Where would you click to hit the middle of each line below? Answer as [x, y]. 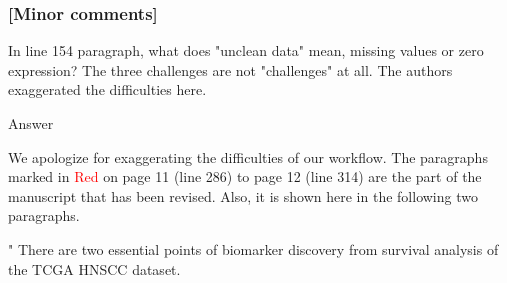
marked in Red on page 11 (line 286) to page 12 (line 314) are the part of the [245, 176]
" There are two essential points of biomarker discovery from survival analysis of [253, 248]
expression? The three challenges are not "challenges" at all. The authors [230, 69]
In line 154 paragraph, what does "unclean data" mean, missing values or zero [246, 50]
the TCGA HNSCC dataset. [94, 268]
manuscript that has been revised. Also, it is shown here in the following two [243, 195]
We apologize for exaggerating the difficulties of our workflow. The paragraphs [248, 156]
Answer [31, 123]
